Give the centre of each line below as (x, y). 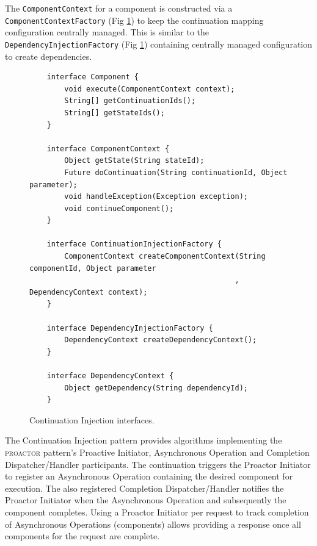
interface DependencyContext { (110, 376)
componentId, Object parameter (93, 268)
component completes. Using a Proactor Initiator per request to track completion (157, 512)
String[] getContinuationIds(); (130, 101)
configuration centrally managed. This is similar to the (107, 32)
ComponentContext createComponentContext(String (165, 257)
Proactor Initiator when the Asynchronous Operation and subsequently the (146, 500)
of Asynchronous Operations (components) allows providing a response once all (153, 524)
